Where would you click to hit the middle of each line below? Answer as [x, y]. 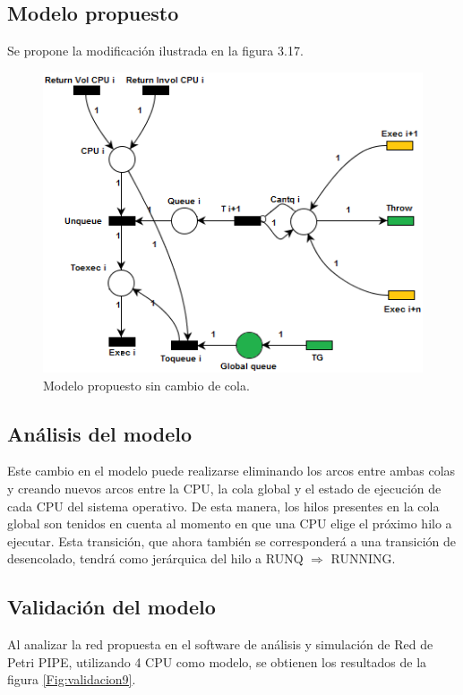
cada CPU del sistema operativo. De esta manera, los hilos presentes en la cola [223, 506]
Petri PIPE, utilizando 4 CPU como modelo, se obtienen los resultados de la [217, 661]
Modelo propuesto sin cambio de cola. [146, 385]
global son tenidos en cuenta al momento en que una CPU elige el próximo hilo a [230, 523]
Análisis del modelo [99, 433]
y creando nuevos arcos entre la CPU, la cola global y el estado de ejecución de [224, 488]
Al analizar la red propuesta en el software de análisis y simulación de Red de [220, 644]
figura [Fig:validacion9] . [72, 679]
